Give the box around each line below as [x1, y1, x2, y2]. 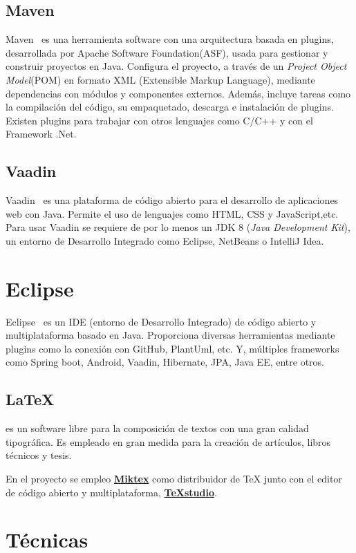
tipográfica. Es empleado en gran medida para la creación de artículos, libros [6, 434, 331, 449]
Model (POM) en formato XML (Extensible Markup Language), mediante [6, 72, 315, 86]
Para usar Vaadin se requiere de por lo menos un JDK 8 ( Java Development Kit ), [6, 220, 350, 234]
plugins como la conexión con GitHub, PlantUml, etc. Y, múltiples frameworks [6, 341, 339, 355]
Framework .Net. [6, 126, 77, 141]
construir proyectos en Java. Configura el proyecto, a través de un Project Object [6, 59, 347, 73]
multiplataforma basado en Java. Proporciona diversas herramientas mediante [6, 328, 335, 342]
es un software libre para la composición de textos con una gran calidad [6, 421, 309, 435]
